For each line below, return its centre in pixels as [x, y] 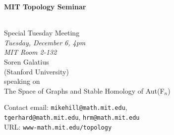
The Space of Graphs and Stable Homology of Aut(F [84, 90]
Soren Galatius [27, 61]
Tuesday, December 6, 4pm [45, 42]
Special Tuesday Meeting [42, 33]
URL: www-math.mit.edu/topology [58, 126]
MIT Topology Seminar [45, 6]
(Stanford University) [36, 71]
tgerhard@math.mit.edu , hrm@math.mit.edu [72, 117]
